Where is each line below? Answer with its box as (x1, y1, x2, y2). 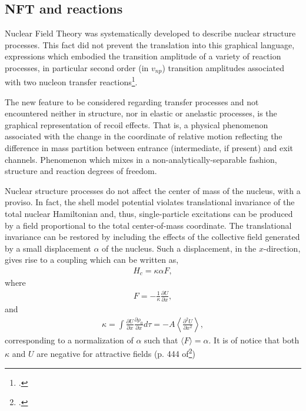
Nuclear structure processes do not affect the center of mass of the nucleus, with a (5, 184, 301, 196)
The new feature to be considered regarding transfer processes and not (5, 95, 259, 108)
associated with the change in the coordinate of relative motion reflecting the (5, 130, 282, 142)
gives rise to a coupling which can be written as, (5, 253, 179, 266)
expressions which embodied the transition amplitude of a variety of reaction (5, 50, 281, 62)
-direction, (264, 242, 301, 254)
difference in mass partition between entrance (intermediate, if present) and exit (5, 142, 294, 154)
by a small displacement (5, 242, 91, 254)
